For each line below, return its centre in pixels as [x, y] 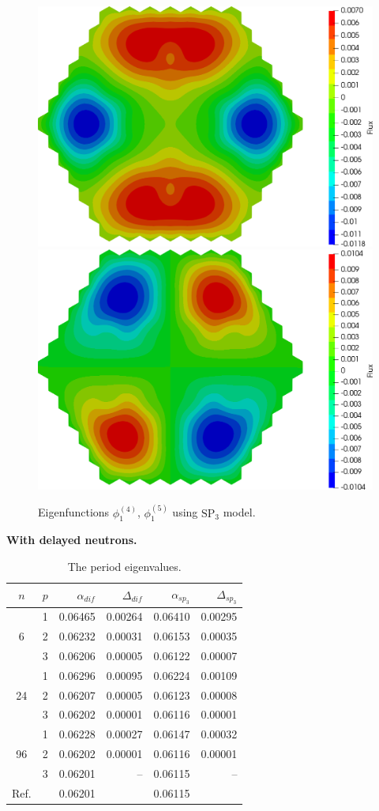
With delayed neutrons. [72, 540]
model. [239, 512]
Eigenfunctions [74, 512]
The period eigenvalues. [124, 567]
